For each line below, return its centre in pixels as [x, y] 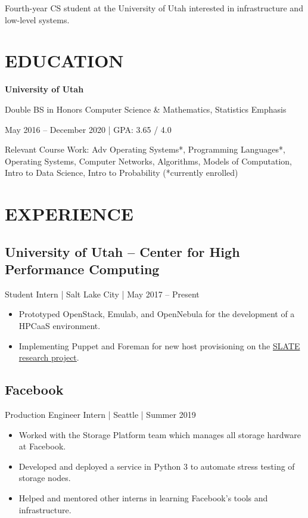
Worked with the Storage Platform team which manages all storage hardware [160, 434]
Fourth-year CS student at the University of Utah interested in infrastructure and [154, 8]
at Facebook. [42, 446]
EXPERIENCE [69, 214]
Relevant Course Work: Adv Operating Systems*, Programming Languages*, [145, 149]
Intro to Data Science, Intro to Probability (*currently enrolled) [122, 173]
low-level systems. [37, 19]
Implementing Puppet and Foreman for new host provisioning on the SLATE [159, 345]
